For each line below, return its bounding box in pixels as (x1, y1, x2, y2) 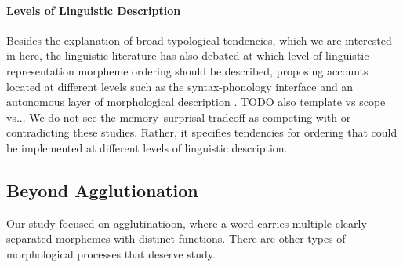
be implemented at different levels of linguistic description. (6, 139, 288, 155)
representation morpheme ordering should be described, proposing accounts (6, 62, 369, 79)
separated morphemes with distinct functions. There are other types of (6, 230, 346, 247)
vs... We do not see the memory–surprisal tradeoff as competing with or (6, 108, 351, 125)
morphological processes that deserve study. (6, 245, 216, 262)
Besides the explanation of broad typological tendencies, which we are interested (6, 31, 392, 48)
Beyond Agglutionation (6, 177, 198, 202)
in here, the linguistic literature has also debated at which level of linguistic (6, 47, 369, 64)
